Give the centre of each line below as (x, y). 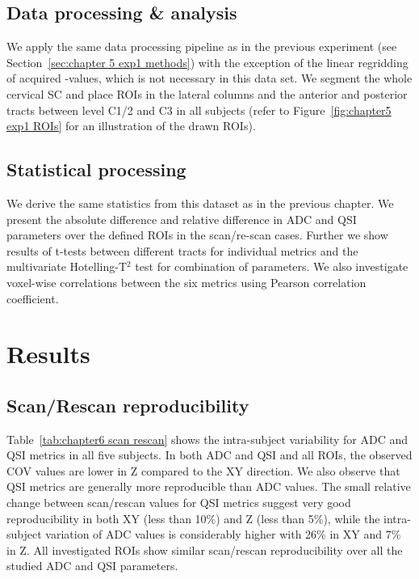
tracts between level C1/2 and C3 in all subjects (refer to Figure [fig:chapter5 (199, 110)
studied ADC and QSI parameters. (92, 566)
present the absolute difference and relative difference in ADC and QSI (182, 219)
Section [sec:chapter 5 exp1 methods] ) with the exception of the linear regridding (207, 62)
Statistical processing (96, 169)
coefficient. (33, 298)
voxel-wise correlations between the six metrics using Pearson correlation (186, 282)
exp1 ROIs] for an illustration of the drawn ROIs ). (131, 126)
